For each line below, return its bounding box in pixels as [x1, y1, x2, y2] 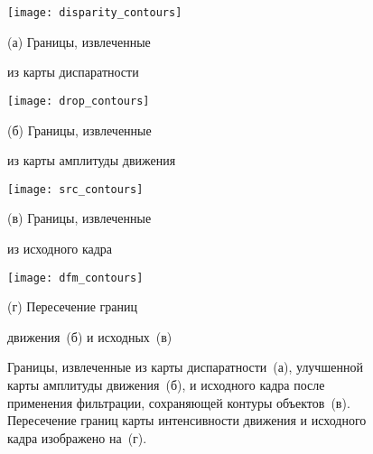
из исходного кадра [7, 238, 113, 257]
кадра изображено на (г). [7, 428, 147, 447]
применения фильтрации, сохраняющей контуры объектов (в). [7, 393, 350, 412]
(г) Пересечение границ [7, 297, 137, 316]
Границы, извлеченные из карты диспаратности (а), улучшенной [7, 357, 363, 376]
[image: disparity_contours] [7, 6, 182, 19]
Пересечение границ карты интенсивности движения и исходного [7, 411, 367, 430]
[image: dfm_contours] [7, 271, 144, 284]
